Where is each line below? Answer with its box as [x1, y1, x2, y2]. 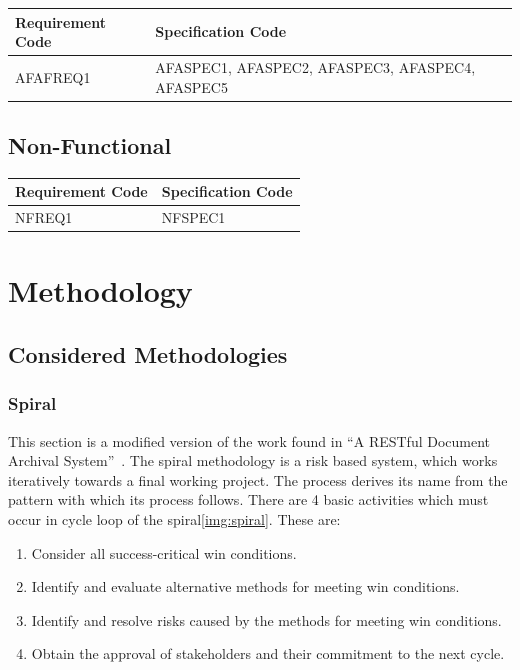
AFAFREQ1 [15, 66, 91, 87]
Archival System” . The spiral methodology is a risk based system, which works [8, 450, 498, 471]
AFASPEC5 [155, 76, 228, 97]
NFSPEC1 [161, 207, 226, 228]
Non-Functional [8, 130, 172, 161]
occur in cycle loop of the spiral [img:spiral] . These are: [8, 509, 341, 530]
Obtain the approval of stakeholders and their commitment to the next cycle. [31, 643, 505, 664]
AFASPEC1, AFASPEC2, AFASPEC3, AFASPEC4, [155, 56, 476, 77]
